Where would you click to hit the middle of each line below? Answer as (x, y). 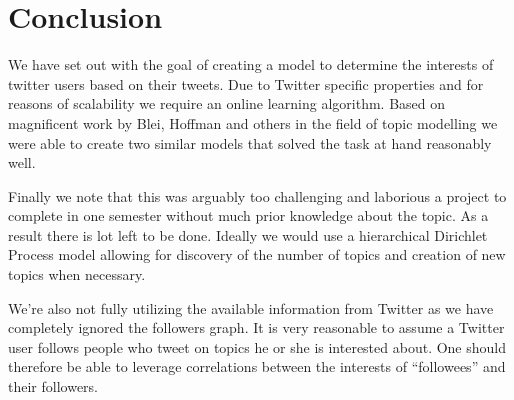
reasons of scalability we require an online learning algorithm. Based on (227, 103)
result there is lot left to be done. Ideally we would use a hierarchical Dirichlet (248, 234)
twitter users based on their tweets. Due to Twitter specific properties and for (246, 83)
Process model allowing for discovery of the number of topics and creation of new (257, 254)
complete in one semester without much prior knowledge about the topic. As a (248, 215)
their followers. (53, 386)
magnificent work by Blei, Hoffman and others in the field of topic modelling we (253, 122)
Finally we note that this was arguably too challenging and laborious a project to (257, 195)
